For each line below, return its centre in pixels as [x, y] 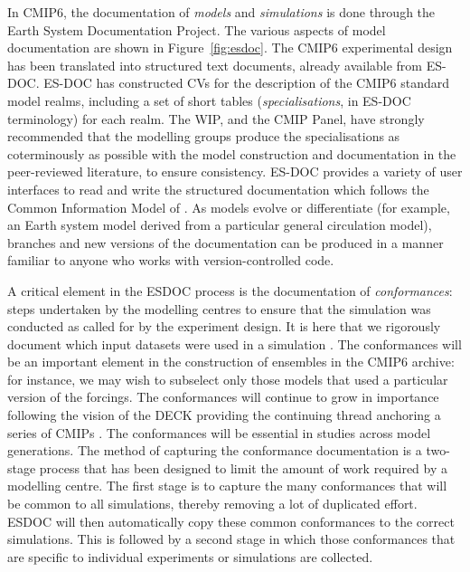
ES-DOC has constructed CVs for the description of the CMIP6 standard [247, 83]
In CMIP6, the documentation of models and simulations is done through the [221, 12]
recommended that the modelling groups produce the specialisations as [204, 136]
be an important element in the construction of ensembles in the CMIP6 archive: [231, 362]
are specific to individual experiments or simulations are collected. [190, 556]
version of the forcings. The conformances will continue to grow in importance [223, 397]
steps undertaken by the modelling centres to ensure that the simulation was [219, 308]
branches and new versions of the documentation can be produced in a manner [226, 242]
